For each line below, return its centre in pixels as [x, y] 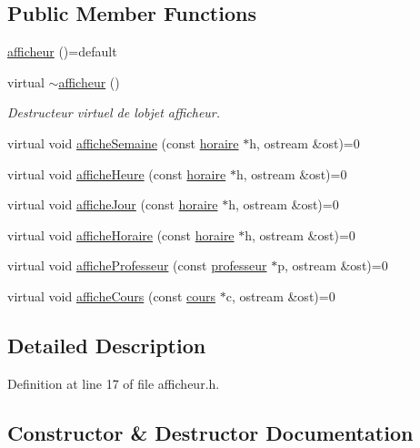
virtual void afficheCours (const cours [112, 295]
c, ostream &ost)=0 [280, 295]
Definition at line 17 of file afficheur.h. [114, 383]
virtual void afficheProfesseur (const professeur [137, 265]
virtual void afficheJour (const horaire [113, 204]
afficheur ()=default [62, 51]
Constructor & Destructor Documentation [210, 432]
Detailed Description [107, 345]
